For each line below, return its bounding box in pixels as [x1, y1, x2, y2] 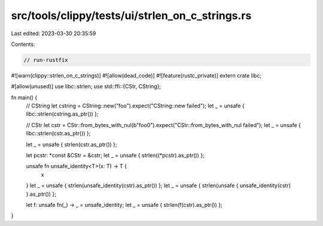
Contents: [11, 41, 35, 48]
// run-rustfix [23, 57, 68, 63]
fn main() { [11, 94, 38, 101]
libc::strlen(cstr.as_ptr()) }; [26, 130, 91, 137]
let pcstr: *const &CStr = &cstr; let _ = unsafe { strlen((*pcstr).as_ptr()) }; [26, 152, 205, 159]
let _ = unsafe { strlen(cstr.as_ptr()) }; [26, 141, 117, 148]
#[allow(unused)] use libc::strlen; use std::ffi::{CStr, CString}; [11, 83, 161, 90]
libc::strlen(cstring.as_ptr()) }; [26, 110, 99, 117]
